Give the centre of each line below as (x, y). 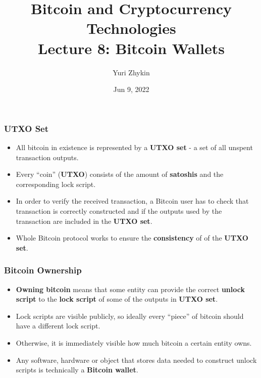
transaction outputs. (47, 157)
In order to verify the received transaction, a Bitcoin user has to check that (132, 201)
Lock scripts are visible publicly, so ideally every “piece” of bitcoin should (130, 316)
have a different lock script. (58, 326)
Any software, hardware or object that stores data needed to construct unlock (136, 360)
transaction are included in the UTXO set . (84, 221)
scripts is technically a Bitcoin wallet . (77, 370)
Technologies (131, 28)
